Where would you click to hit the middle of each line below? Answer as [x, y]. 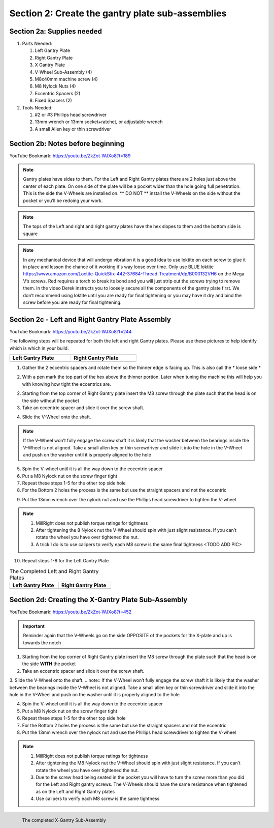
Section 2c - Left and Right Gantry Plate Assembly [90, 319]
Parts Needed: [37, 44]
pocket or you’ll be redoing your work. [63, 201]
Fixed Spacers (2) [53, 101]
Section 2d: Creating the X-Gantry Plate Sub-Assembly [98, 600]
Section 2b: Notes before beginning [67, 143]
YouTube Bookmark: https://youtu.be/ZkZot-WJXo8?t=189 [70, 156]
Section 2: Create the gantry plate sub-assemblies [118, 13]
